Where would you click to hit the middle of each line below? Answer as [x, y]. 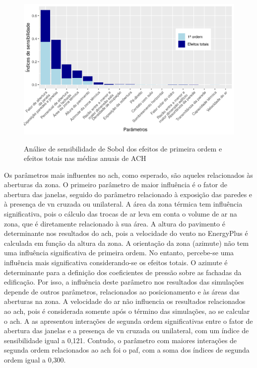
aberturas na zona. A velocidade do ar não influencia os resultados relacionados [125, 301]
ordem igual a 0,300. [35, 359]
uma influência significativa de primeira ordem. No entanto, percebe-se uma [119, 253]
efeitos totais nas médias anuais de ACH [85, 158]
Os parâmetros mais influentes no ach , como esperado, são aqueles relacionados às [128, 175]
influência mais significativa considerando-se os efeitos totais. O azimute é [116, 262]
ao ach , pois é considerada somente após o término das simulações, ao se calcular [127, 311]
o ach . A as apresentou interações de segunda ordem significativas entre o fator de [128, 321]
